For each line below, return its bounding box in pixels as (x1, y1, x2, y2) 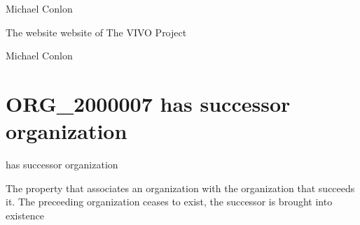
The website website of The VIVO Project (6, 24, 187, 39)
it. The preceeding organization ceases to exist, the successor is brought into (6, 194, 333, 209)
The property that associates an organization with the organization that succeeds (6, 180, 355, 195)
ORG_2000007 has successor (6, 89, 291, 117)
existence (6, 208, 44, 222)
